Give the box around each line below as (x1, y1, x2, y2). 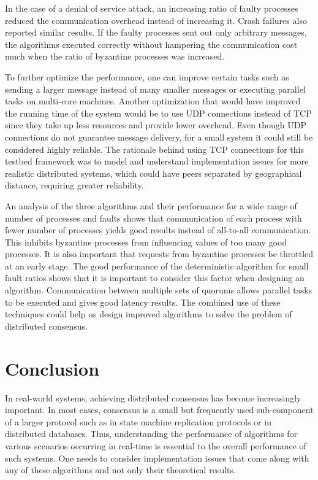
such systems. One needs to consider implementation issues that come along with (5, 451, 309, 464)
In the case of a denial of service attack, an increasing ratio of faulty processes (5, 2, 298, 14)
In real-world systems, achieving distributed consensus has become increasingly (5, 391, 301, 404)
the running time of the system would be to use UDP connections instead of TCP (5, 106, 312, 119)
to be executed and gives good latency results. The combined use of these (5, 295, 281, 308)
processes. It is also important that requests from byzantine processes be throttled (5, 247, 314, 260)
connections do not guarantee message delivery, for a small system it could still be (5, 130, 313, 143)
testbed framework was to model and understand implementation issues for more (5, 155, 309, 168)
